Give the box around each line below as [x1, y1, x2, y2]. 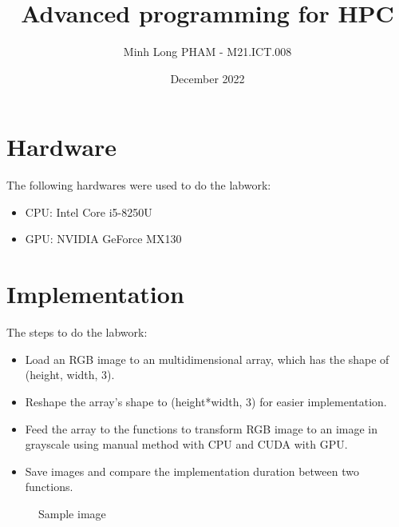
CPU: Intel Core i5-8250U [25, 203, 152, 220]
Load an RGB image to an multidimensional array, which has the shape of [25, 350, 389, 367]
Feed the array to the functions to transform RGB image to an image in [25, 420, 377, 437]
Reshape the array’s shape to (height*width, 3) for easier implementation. [25, 393, 387, 409]
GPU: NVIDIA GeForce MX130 [25, 230, 182, 247]
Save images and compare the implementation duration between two [25, 462, 359, 479]
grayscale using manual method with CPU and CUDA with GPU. [25, 436, 348, 453]
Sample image [38, 505, 106, 521]
